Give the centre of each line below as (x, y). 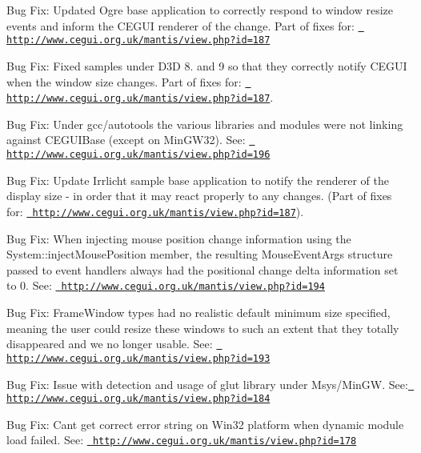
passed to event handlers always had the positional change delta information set (202, 269)
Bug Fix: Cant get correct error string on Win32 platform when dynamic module (205, 424)
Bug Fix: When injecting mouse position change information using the (179, 238)
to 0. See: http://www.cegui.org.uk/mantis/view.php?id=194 (166, 285)
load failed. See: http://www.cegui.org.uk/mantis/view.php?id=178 (182, 440)
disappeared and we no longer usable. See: (110, 344)
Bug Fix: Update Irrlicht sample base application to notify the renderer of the (198, 180)
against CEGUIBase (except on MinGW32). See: (126, 140)
